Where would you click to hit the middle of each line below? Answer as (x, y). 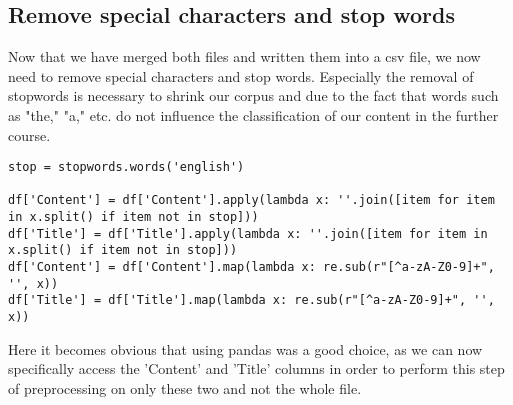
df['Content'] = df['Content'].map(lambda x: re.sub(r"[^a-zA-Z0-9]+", (251, 267)
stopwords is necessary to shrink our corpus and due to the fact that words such (253, 95)
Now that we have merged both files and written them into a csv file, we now (244, 56)
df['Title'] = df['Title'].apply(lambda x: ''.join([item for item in (248, 233)
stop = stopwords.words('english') (126, 167)
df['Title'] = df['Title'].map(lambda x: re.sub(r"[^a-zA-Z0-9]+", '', (251, 300)
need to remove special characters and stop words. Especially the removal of (241, 75)
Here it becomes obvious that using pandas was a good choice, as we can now (245, 348)
